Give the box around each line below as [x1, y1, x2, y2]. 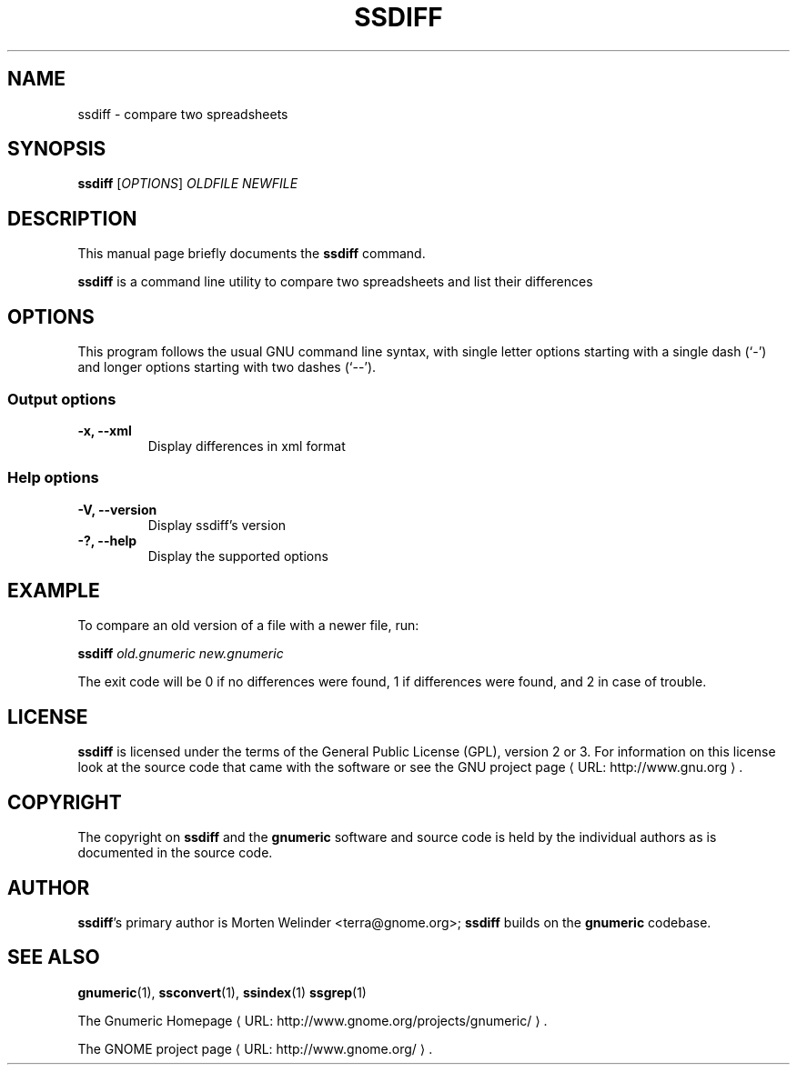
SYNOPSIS [7, 137, 106, 161]
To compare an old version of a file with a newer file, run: [77, 617, 419, 634]
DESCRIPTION [7, 206, 137, 230]
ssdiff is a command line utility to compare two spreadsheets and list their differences [77, 274, 593, 290]
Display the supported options [147, 547, 328, 564]
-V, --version [77, 501, 157, 517]
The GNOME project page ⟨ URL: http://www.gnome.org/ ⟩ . [77, 1040, 433, 1057]
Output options [7, 389, 116, 408]
